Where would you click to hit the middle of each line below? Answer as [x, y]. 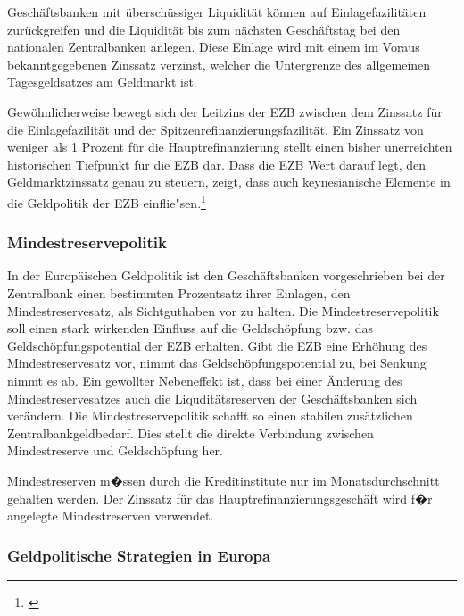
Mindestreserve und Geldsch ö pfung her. [115, 450]
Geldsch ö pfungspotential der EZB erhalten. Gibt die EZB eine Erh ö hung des [217, 345]
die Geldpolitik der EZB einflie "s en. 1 [107, 201]
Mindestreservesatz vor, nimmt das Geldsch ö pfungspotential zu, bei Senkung [217, 363]
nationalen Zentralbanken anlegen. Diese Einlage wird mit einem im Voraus [214, 47]
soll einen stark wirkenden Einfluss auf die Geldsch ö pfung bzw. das [190, 328]
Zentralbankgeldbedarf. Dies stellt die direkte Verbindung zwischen [191, 433]
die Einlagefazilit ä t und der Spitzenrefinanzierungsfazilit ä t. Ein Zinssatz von [215, 129]
